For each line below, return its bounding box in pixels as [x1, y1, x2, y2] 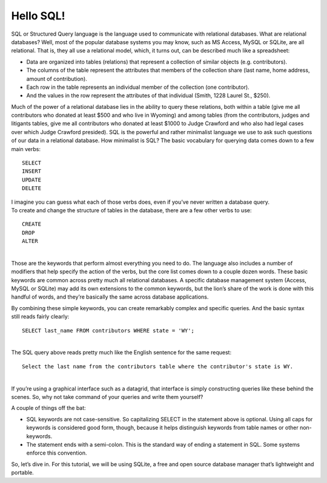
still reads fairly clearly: [11, 313, 70, 320]
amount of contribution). [26, 75, 87, 82]
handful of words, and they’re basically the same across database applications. [11, 293, 209, 300]
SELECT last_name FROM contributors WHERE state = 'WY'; [22, 327, 195, 334]
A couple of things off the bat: [11, 404, 86, 412]
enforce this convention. [26, 449, 87, 456]
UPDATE [22, 176, 42, 183]
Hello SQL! [11, 9, 65, 22]
